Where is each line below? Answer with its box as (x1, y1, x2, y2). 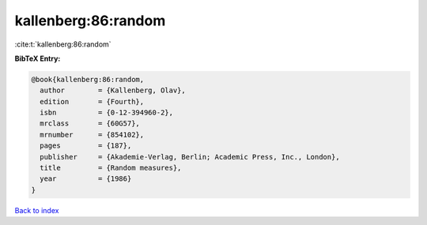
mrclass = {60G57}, (40, 119, 140, 128)
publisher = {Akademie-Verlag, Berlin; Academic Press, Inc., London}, (40, 152, 340, 161)
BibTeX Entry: (14, 54, 61, 63)
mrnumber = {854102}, (40, 130, 145, 139)
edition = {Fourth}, (40, 97, 145, 106)
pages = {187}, (40, 141, 132, 150)
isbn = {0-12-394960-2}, (40, 108, 174, 118)
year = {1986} (40, 174, 132, 183)
